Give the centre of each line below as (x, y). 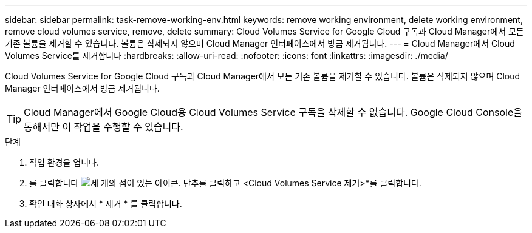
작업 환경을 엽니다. (64, 162)
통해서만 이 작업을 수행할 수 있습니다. (104, 127)
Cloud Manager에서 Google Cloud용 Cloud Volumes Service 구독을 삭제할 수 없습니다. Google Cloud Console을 (273, 112)
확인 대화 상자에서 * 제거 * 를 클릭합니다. (106, 204)
